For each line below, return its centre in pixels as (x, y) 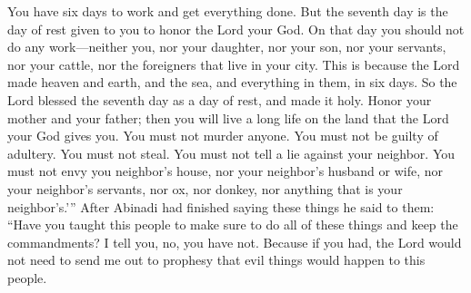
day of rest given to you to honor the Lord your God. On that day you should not (236, 29)
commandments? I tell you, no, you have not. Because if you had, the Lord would (235, 242)
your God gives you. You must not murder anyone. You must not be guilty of (223, 136)
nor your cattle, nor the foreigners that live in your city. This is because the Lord (234, 64)
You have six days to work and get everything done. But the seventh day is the (228, 11)
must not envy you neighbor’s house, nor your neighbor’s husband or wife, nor (225, 171)
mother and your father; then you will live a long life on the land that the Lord (228, 117)
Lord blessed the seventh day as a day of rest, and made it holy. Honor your (220, 99)
